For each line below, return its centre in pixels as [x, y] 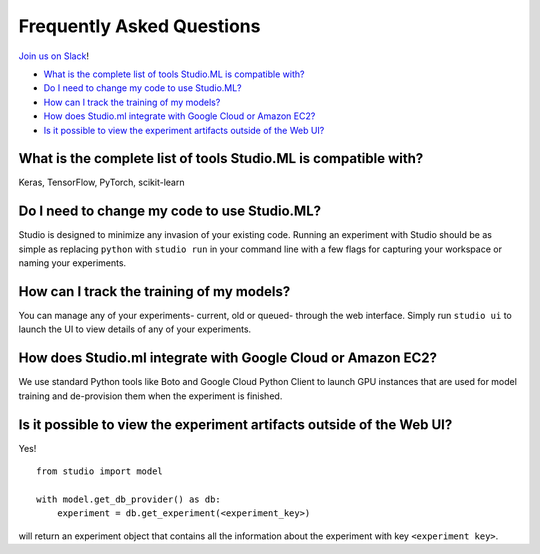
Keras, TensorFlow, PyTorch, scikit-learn [101, 182]
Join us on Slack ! [54, 56]
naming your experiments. [72, 263]
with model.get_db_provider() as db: [129, 499]
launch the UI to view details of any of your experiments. [135, 329]
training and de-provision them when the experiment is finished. [150, 396]
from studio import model [100, 471]
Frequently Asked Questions [139, 26]
